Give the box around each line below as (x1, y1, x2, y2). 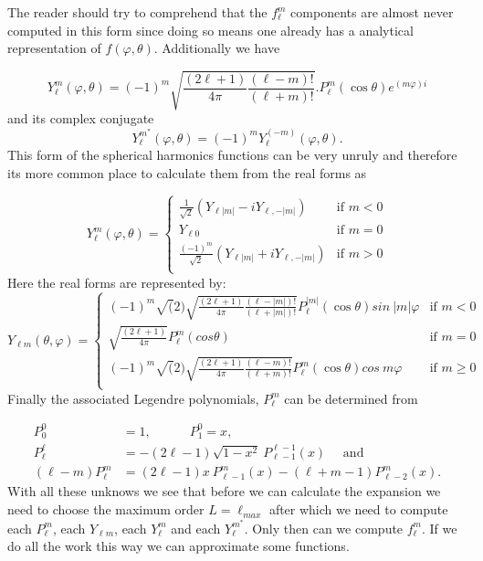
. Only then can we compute (244, 518, 404, 537)
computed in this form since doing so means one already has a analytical (7, 20, 414, 39)
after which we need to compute (268, 500, 448, 519)
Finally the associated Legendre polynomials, (7, 388, 259, 408)
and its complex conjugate (7, 109, 154, 128)
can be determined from (284, 388, 418, 408)
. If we (422, 518, 457, 537)
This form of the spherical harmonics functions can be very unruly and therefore (7, 145, 457, 164)
